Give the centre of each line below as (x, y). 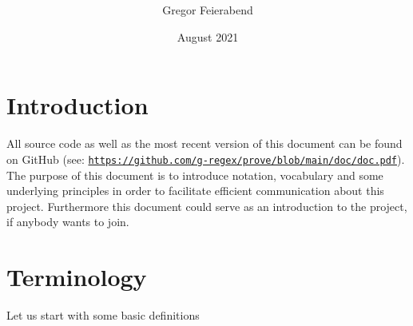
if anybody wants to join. (68, 222)
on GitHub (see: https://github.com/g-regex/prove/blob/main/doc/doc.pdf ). (206, 159)
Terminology (77, 277)
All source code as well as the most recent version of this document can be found (205, 143)
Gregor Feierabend (208, 10)
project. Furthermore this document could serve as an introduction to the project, (207, 206)
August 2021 (208, 36)
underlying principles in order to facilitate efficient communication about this (195, 191)
